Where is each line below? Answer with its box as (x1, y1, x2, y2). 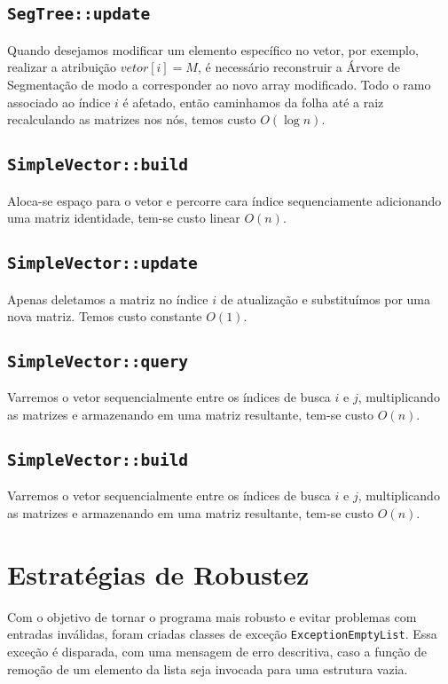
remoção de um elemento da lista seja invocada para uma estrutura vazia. (7, 659, 408, 678)
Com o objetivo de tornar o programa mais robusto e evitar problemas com (7, 607, 417, 625)
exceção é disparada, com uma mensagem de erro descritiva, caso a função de (7, 642, 427, 660)
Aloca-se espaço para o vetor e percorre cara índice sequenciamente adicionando (7, 191, 442, 209)
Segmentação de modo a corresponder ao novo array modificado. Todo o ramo (7, 75, 431, 93)
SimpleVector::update (7, 254, 198, 273)
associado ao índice (7, 92, 111, 111)
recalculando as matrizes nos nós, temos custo (7, 110, 256, 129)
